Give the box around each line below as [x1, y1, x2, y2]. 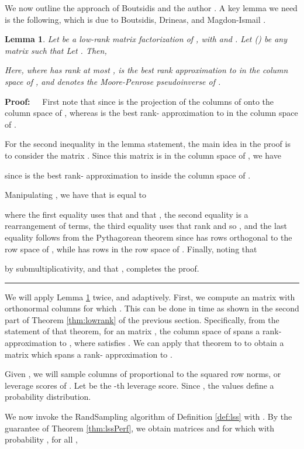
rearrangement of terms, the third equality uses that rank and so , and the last [5, 220, 287, 232]
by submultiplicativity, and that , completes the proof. [5, 262, 199, 275]
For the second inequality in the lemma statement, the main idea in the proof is [5, 138, 291, 150]
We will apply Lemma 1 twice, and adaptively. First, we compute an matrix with [5, 290, 295, 303]
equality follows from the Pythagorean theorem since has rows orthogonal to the [5, 231, 292, 243]
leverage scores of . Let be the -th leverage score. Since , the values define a [5, 379, 274, 391]
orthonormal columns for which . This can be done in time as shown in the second [5, 302, 299, 314]
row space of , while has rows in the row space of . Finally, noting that [5, 242, 257, 255]
